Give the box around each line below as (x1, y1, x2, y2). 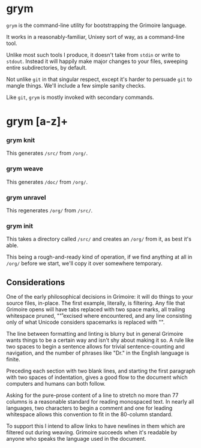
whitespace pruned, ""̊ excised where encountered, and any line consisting (6, 312, 192, 320)
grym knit (6, 136, 35, 145)
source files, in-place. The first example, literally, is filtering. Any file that (6, 299, 185, 307)
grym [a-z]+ (6, 115, 68, 128)
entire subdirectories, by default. (6, 64, 87, 71)
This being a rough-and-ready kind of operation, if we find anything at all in (6, 254, 193, 261)
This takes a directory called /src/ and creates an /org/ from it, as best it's (6, 236, 192, 243)
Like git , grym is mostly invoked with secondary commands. (6, 94, 154, 101)
